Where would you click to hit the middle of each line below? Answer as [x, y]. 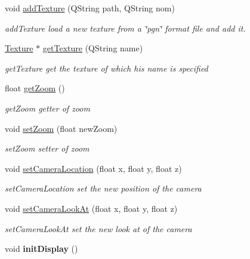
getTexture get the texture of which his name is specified [107, 68]
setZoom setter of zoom [47, 148]
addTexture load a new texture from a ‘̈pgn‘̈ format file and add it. [125, 28]
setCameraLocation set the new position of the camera [103, 188]
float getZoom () [35, 88]
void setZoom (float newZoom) [61, 128]
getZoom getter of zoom [47, 108]
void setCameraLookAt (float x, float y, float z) [91, 208]
